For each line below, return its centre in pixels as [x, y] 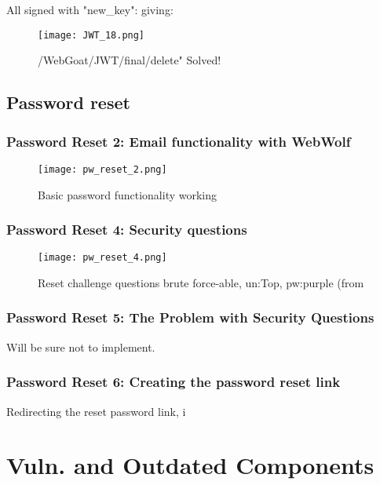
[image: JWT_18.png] [91, 35]
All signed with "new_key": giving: [90, 9]
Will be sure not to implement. [81, 346]
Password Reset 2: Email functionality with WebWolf [179, 141]
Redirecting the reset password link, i [96, 411]
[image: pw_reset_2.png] [102, 169]
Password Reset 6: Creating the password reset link [174, 382]
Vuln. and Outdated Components [190, 465]
